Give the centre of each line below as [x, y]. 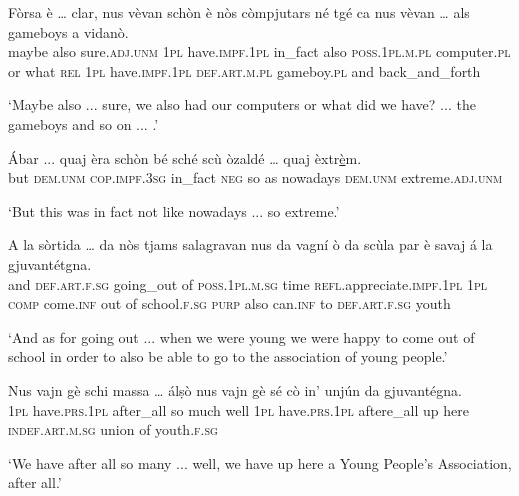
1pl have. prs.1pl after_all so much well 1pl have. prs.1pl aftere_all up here [238, 409]
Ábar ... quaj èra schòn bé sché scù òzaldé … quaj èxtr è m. [185, 157]
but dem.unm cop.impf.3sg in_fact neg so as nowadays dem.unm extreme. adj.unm [255, 177]
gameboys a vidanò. [68, 31]
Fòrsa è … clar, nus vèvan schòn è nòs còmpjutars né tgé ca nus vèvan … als [239, 12]
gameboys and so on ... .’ [83, 123]
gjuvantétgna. [50, 263]
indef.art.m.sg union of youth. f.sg [113, 429]
